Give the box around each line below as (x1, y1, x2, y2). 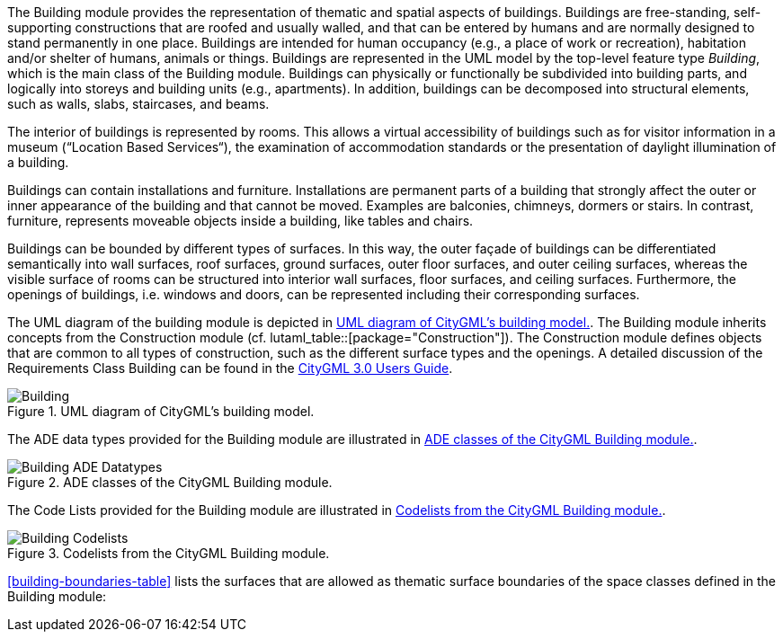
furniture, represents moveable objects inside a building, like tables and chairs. (7, 213, 474, 228)
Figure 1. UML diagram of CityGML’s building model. (7, 404, 315, 419)
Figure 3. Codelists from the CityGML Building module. (7, 546, 330, 561)
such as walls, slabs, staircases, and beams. (7, 96, 270, 111)
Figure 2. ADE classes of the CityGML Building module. (7, 475, 333, 490)
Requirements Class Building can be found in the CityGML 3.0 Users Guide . (7, 360, 453, 376)
